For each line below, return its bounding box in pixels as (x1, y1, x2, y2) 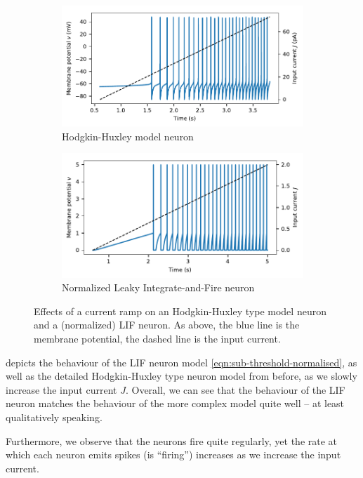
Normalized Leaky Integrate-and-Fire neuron (62, 280, 255, 295)
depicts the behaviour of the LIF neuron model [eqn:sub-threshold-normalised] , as (6, 354, 357, 369)
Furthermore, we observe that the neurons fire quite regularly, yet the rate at (6, 433, 338, 448)
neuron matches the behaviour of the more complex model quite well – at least (6, 396, 345, 411)
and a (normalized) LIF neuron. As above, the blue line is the (34, 317, 300, 332)
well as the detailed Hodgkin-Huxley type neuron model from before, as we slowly (6, 369, 357, 383)
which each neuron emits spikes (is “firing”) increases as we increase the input (6, 447, 341, 462)
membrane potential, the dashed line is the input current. (34, 331, 281, 345)
